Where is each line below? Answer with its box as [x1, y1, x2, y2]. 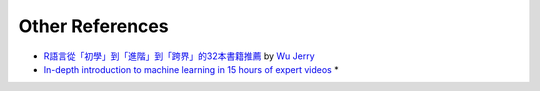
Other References [18, 15, 169, 37]
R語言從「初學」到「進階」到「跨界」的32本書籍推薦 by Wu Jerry [43, 50, 315, 62]
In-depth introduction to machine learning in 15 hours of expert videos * [43, 63, 339, 75]
